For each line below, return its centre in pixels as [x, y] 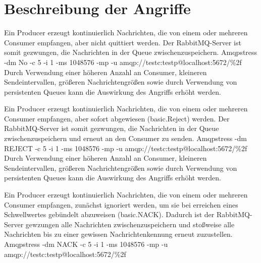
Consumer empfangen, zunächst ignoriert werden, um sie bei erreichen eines [121, 204]
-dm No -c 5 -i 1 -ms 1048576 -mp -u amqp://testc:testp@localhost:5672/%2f [123, 62]
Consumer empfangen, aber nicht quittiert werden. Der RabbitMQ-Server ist [123, 42]
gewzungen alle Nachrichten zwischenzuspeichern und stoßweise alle [130, 224]
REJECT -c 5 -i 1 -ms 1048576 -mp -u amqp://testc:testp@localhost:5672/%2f [126, 148]
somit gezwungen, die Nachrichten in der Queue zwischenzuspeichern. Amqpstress [131, 52]
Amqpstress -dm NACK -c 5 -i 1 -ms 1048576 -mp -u [86, 244]
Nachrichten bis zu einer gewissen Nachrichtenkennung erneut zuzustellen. [118, 234]
